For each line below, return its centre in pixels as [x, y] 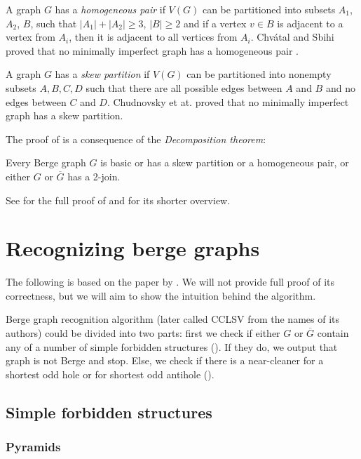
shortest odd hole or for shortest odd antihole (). [110, 374]
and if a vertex [215, 23]
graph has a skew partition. [64, 115]
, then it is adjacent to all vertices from [153, 37]
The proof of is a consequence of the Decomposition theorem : [136, 139]
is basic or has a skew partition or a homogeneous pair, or [225, 162]
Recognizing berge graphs [133, 248]
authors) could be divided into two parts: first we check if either [143, 333]
